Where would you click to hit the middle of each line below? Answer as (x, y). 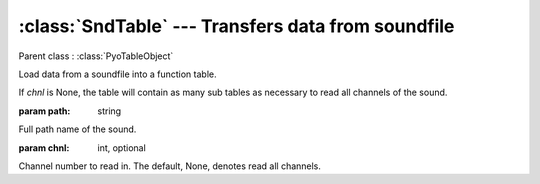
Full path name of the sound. (77, 129)
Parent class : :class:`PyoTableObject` (96, 56)
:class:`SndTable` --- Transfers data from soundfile (236, 26)
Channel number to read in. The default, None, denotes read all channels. (170, 166)
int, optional (122, 147)
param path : (44, 111)
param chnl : (44, 147)
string (109, 111)
